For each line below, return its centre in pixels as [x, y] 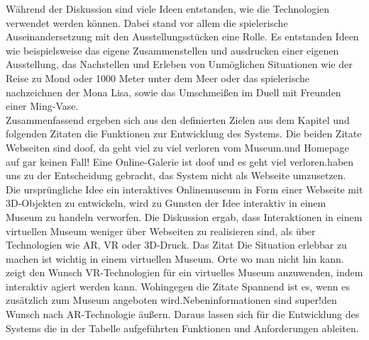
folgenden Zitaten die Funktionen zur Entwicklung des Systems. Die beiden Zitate [184, 134]
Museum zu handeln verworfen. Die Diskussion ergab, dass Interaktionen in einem [184, 216]
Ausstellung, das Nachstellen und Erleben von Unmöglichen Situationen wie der [179, 64]
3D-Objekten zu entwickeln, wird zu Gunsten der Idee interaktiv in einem [166, 203]
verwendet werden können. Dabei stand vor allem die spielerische [147, 22]
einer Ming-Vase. [42, 106]
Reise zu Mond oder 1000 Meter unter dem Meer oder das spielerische [158, 78]
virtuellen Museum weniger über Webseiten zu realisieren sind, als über [161, 231]
